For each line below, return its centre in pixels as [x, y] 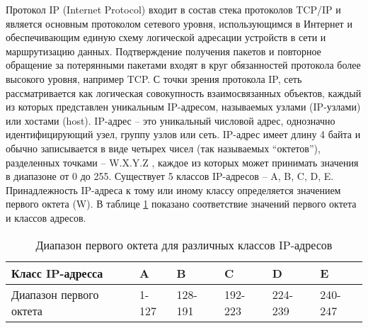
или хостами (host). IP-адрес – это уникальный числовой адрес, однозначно [171, 120]
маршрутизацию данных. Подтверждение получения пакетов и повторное [163, 51]
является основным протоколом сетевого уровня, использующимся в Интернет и [179, 23]
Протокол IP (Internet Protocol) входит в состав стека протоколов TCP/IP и [173, 9]
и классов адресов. [46, 217]
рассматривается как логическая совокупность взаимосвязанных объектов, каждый [184, 92]
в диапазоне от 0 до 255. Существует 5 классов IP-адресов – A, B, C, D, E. [170, 176]
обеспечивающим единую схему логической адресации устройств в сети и [166, 37]
